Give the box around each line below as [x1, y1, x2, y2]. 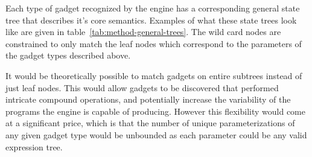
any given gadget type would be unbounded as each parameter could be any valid [5, 128, 307, 141]
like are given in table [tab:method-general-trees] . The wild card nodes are [5, 25, 281, 38]
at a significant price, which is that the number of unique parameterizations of [5, 117, 295, 129]
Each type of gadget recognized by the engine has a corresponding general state [5, 2, 300, 14]
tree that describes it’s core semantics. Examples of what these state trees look [5, 13, 297, 26]
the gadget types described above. [5, 49, 131, 62]
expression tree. [5, 140, 63, 153]
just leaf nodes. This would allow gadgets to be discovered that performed [5, 81, 279, 94]
